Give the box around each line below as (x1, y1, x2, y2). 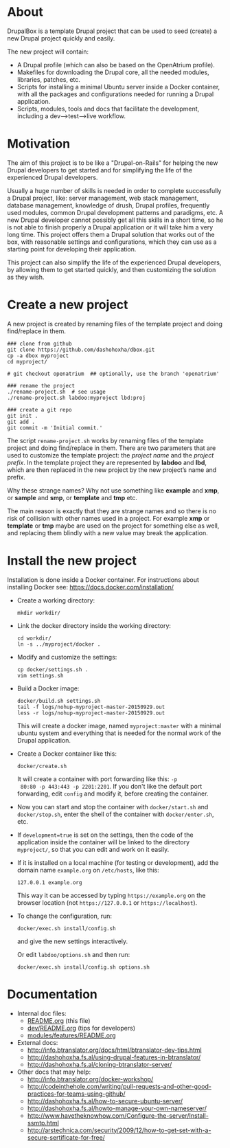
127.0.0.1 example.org (16, 879, 82, 886)
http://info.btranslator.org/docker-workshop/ (27, 1074, 154, 1083)
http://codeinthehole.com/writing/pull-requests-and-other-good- (27, 1082, 211, 1090)
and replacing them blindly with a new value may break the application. (7, 528, 208, 537)
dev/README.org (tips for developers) (27, 1024, 136, 1032)
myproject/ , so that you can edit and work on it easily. (16, 845, 170, 853)
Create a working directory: (16, 596, 95, 605)
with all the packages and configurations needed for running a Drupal (16, 90, 214, 98)
